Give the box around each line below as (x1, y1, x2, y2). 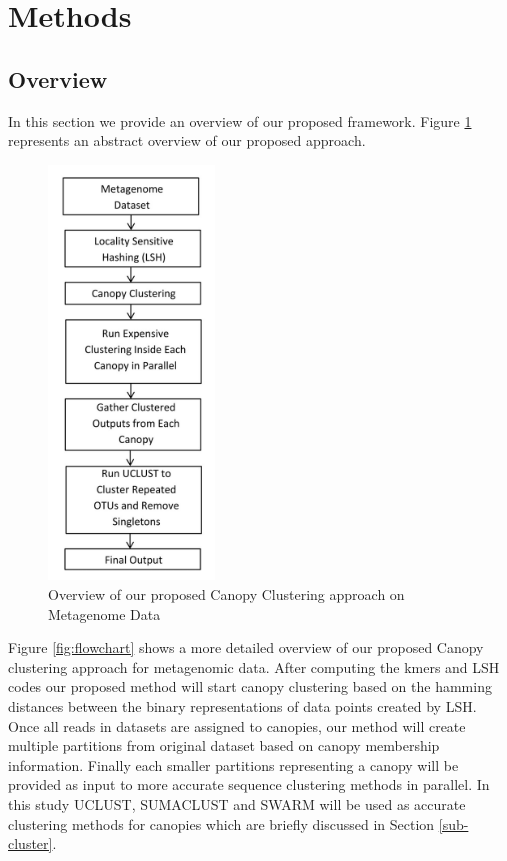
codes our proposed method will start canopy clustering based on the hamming (8, 676, 492, 697)
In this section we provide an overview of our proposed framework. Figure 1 (8, 110, 472, 131)
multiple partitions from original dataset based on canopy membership (8, 735, 440, 756)
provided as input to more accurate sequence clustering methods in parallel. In (8, 774, 490, 795)
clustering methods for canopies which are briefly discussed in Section (8, 813, 435, 834)
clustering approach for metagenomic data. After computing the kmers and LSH (8, 656, 500, 677)
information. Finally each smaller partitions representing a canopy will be (8, 754, 459, 775)
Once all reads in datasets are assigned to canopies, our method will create (8, 715, 466, 736)
